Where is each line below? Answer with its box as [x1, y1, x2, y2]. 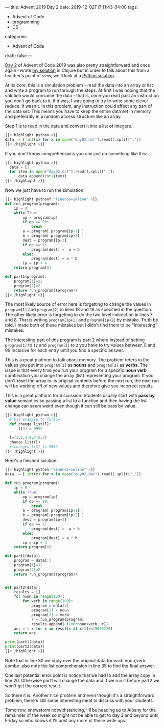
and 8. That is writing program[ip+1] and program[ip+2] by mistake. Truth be [5, 317, 158, 323]
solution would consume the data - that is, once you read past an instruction [5, 93, 159, 98]
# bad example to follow [9, 417, 60, 422]
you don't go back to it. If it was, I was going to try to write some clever [5, 98, 148, 104]
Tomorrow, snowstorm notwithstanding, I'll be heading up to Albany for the [5, 707, 156, 713]
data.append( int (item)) [18, 174, 67, 179]
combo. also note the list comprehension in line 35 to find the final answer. [5, 663, 156, 669]
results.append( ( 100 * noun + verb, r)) [31, 621, 109, 626]
